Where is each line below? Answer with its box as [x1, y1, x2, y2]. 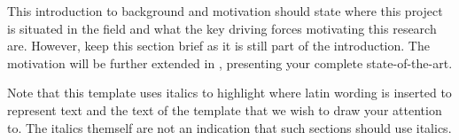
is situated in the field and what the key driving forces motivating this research [7, 19, 437, 37]
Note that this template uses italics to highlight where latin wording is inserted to [7, 83, 452, 102]
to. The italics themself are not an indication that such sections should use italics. [7, 118, 452, 136]
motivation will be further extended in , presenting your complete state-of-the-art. [7, 53, 453, 72]
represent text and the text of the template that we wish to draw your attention [7, 100, 442, 119]
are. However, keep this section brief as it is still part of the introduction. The [7, 36, 430, 55]
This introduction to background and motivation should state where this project [7, 2, 443, 19]
